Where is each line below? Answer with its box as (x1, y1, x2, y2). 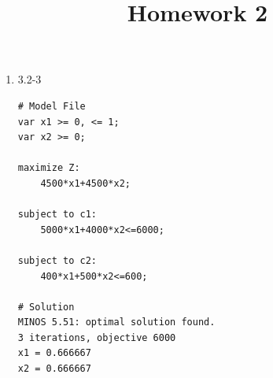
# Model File (17, 100, 86, 112)
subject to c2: (17, 254, 98, 266)
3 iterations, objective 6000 (17, 332, 176, 343)
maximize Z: (17, 162, 80, 174)
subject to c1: (17, 209, 98, 220)
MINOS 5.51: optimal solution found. (17, 317, 216, 328)
